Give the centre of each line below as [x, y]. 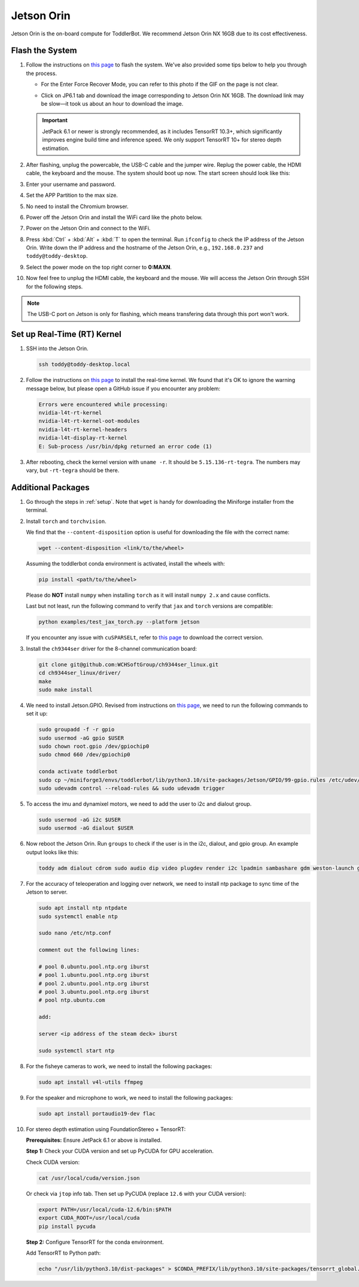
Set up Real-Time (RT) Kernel [66, 334]
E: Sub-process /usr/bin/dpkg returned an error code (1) [125, 446]
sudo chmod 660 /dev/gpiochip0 [85, 755]
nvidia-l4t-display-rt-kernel [83, 438]
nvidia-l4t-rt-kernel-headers [83, 429]
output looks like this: [52, 852]
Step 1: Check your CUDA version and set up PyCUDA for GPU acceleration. [120, 1151]
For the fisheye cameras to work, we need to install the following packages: [119, 1066]
